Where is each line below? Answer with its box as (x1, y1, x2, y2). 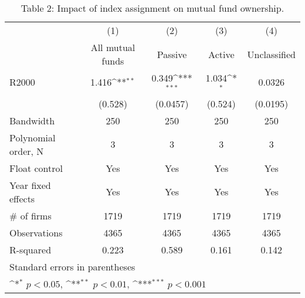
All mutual (90, 40, 135, 54)
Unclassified (247, 47, 296, 61)
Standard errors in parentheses (9, 259, 135, 273)
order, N (9, 144, 44, 158)
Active (208, 47, 235, 61)
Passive (157, 47, 187, 61)
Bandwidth (9, 113, 55, 127)
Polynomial (9, 130, 56, 144)
